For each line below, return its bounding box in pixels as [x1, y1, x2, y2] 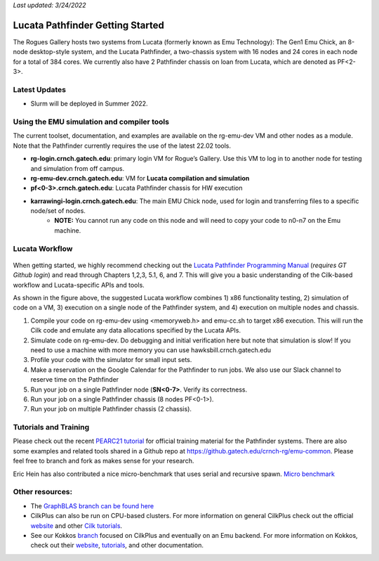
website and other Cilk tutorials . [30, 521, 123, 530]
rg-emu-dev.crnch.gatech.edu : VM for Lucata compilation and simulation [30, 174, 250, 182]
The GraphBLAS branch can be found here [30, 501, 154, 510]
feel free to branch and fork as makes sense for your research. [13, 457, 194, 465]
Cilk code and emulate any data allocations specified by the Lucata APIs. [30, 326, 241, 335]
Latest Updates [13, 84, 67, 94]
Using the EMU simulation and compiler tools [13, 117, 170, 127]
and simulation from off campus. [30, 164, 125, 172]
